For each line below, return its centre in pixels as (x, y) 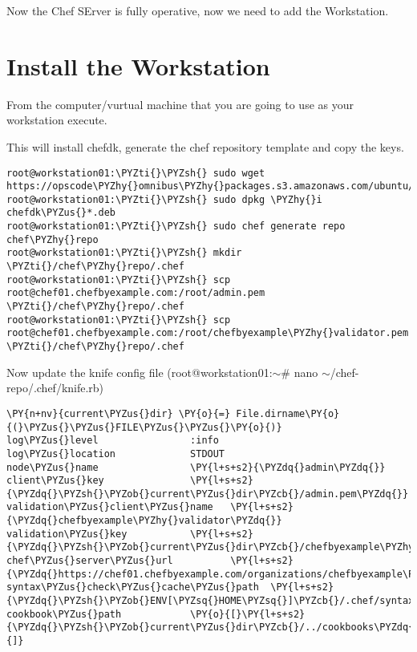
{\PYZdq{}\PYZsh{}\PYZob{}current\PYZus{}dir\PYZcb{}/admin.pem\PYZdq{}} (208, 494)
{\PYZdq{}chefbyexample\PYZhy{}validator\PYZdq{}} (144, 521)
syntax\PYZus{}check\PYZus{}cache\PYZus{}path (133, 587)
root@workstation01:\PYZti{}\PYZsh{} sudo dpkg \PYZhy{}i (164, 199)
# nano (300, 372)
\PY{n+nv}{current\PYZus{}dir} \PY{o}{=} (119, 413)
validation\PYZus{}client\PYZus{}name (110, 507)
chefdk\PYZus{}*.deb (61, 213)
